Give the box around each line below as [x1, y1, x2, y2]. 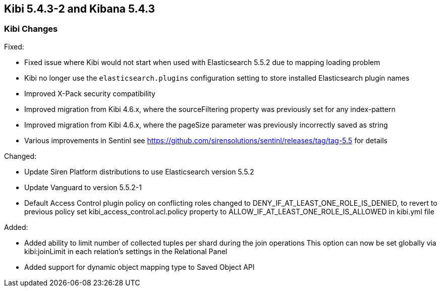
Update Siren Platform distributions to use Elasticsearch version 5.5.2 [24, 167, 254, 176]
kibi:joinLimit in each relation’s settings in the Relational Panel [24, 247, 228, 256]
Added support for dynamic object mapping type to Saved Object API [24, 262, 255, 271]
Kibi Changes [4, 24, 58, 34]
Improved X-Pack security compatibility [24, 89, 155, 98]
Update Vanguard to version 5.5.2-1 [24, 183, 142, 192]
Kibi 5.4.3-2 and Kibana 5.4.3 [4, 3, 155, 15]
